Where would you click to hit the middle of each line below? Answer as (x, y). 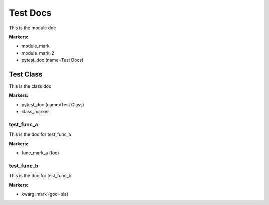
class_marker (35, 112)
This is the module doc (33, 28)
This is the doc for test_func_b (40, 176)
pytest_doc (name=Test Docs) (53, 60)
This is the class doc (30, 86)
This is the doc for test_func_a (40, 134)
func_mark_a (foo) (40, 153)
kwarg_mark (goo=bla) (45, 194)
